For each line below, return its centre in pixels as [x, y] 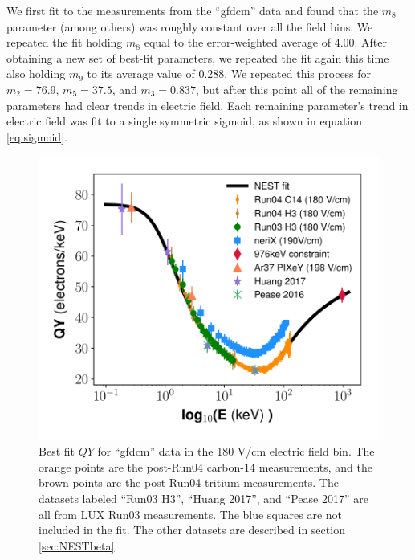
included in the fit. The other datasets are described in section [192, 530]
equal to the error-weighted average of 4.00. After [266, 42]
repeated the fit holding [65, 42]
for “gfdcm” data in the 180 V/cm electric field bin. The [236, 451]
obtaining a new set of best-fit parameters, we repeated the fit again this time [198, 57]
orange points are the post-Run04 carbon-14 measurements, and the [205, 466]
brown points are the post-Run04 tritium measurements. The [189, 482]
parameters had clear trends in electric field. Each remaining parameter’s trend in [207, 105]
